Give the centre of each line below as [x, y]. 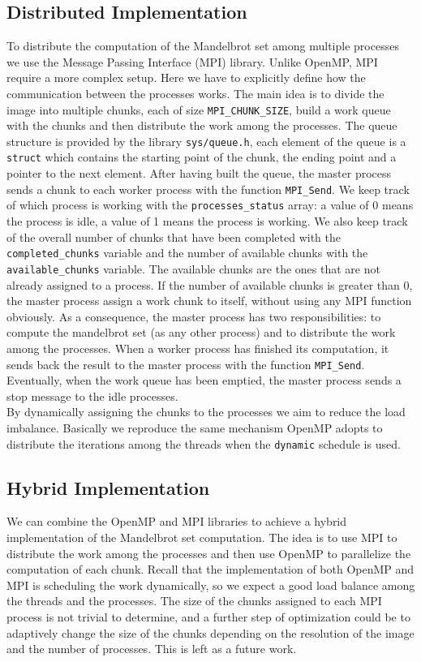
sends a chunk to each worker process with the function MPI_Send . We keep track [208, 189]
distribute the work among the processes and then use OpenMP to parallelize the [209, 553]
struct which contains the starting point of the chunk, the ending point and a [202, 157]
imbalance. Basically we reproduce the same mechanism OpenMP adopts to [195, 427]
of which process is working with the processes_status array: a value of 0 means [210, 205]
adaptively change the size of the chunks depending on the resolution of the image [210, 632]
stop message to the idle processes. [92, 395]
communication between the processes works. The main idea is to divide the [195, 93]
